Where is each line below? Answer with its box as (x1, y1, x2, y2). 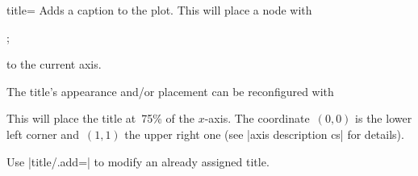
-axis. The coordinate (204, 110, 310, 127)
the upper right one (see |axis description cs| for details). (124, 125, 404, 142)
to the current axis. (6, 56, 102, 73)
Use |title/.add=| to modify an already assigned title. (6, 153, 270, 170)
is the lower (355, 110, 412, 127)
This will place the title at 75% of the (6, 110, 195, 127)
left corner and (6, 125, 79, 142)
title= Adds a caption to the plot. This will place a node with (6, 2, 312, 18)
